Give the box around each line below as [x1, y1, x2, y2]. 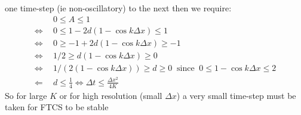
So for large [5, 89, 47, 101]
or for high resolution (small [59, 89, 162, 101]
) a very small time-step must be [176, 89, 296, 101]
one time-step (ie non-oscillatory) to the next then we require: [5, 2, 232, 14]
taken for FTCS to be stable [5, 101, 109, 113]
